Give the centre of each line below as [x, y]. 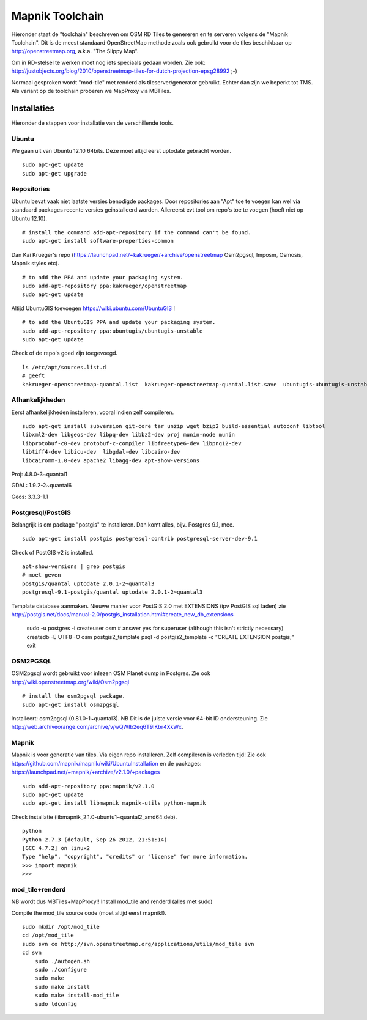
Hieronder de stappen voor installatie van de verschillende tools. [93, 123]
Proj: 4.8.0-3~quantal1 [39, 474]
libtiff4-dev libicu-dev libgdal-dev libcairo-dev [101, 452]
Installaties [33, 108]
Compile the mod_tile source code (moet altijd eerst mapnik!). [89, 913]
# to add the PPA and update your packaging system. [103, 277]
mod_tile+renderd [39, 889]
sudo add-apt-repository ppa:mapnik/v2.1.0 [88, 786]
